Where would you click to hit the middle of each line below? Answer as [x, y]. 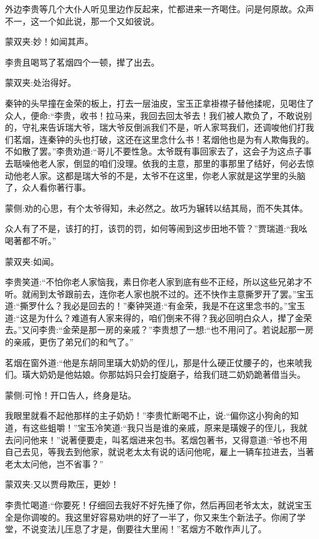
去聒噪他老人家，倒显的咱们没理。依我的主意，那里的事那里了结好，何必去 [155, 163]
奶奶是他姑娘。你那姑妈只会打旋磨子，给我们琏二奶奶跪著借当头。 [172, 374]
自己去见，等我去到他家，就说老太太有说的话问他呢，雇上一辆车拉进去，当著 [159, 452]
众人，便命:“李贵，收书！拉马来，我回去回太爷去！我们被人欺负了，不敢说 [154, 115]
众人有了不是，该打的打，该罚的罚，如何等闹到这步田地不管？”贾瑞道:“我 [152, 228]
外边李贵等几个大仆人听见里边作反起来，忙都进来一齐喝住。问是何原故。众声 [159, 9]
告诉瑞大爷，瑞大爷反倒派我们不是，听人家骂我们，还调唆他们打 [176, 127]
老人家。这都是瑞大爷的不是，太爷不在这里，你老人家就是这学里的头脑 [163, 175]
